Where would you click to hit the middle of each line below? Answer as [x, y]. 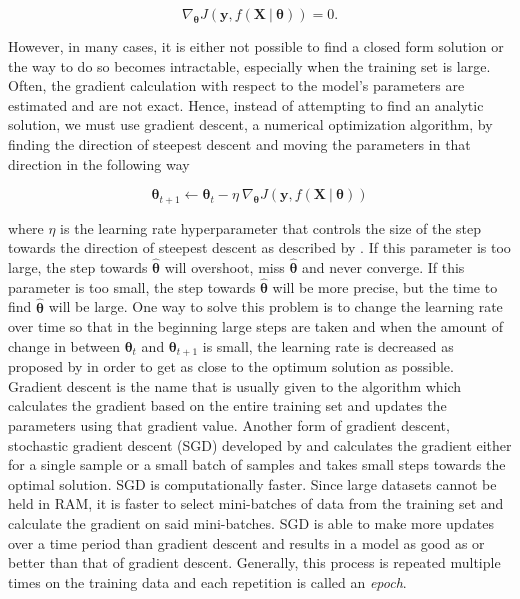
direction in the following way [99, 163]
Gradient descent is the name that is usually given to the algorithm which [235, 385]
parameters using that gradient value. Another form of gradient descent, [229, 425]
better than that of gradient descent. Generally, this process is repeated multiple [254, 562]
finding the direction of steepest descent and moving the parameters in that [239, 143]
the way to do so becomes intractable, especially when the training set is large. [249, 65]
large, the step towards [78, 267]
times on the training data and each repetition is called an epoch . [207, 581]
